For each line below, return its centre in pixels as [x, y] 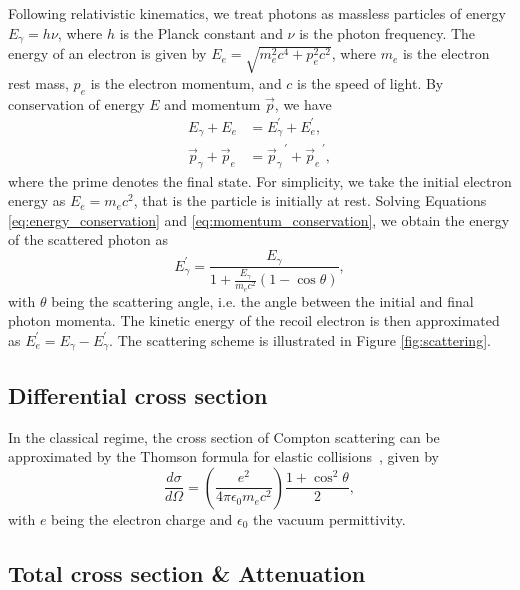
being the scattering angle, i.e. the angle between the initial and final [262, 300]
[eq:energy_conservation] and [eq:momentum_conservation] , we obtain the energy [259, 219]
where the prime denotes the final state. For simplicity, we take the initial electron [260, 180]
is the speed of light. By [370, 82]
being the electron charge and [142, 518]
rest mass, [38, 82]
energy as [37, 200]
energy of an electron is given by [107, 53]
